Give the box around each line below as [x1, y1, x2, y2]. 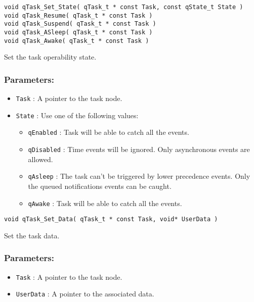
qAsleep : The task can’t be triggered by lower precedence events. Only [28, 171, 250, 181]
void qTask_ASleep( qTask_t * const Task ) [4, 28, 153, 36]
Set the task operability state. [4, 52, 97, 62]
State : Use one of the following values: [16, 110, 139, 120]
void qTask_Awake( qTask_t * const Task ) [4, 37, 149, 44]
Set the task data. [4, 230, 60, 240]
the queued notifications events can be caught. [28, 180, 172, 191]
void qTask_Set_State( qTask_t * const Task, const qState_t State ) [4, 4, 243, 11]
